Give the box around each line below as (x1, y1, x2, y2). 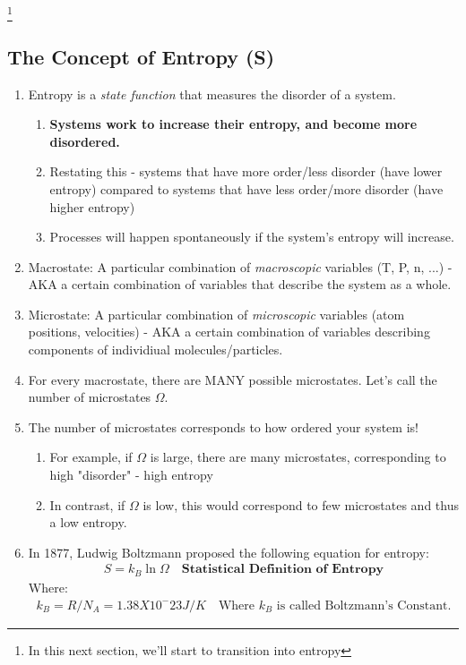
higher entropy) (49, 197, 135, 216)
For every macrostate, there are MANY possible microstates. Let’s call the (28, 370, 437, 388)
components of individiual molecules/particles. (28, 340, 283, 359)
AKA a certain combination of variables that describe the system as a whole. (28, 275, 452, 294)
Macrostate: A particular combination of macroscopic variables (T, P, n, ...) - (28, 257, 453, 276)
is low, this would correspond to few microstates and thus (142, 495, 459, 514)
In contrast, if (49, 495, 125, 514)
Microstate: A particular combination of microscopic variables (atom (28, 304, 405, 323)
